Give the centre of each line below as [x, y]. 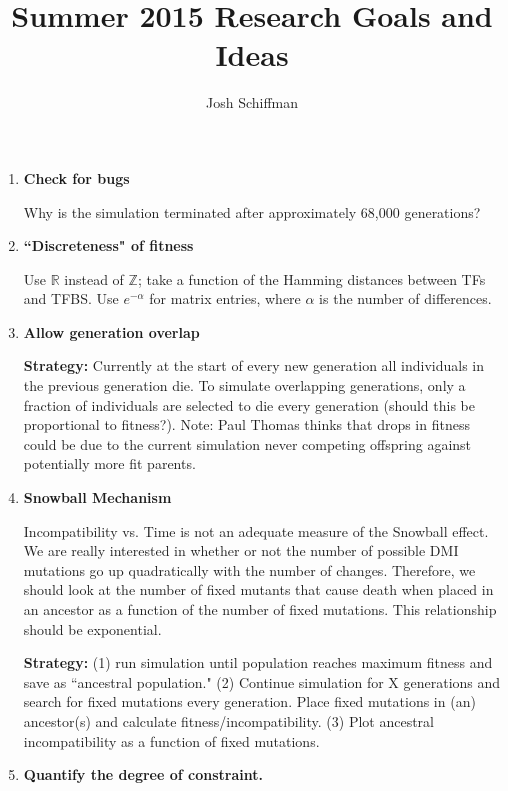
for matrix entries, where [225, 298]
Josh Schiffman [252, 102]
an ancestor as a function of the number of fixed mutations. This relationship [260, 609]
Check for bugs [76, 177]
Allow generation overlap [111, 331]
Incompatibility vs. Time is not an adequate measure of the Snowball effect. [256, 530]
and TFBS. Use [71, 298]
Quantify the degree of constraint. [143, 774]
